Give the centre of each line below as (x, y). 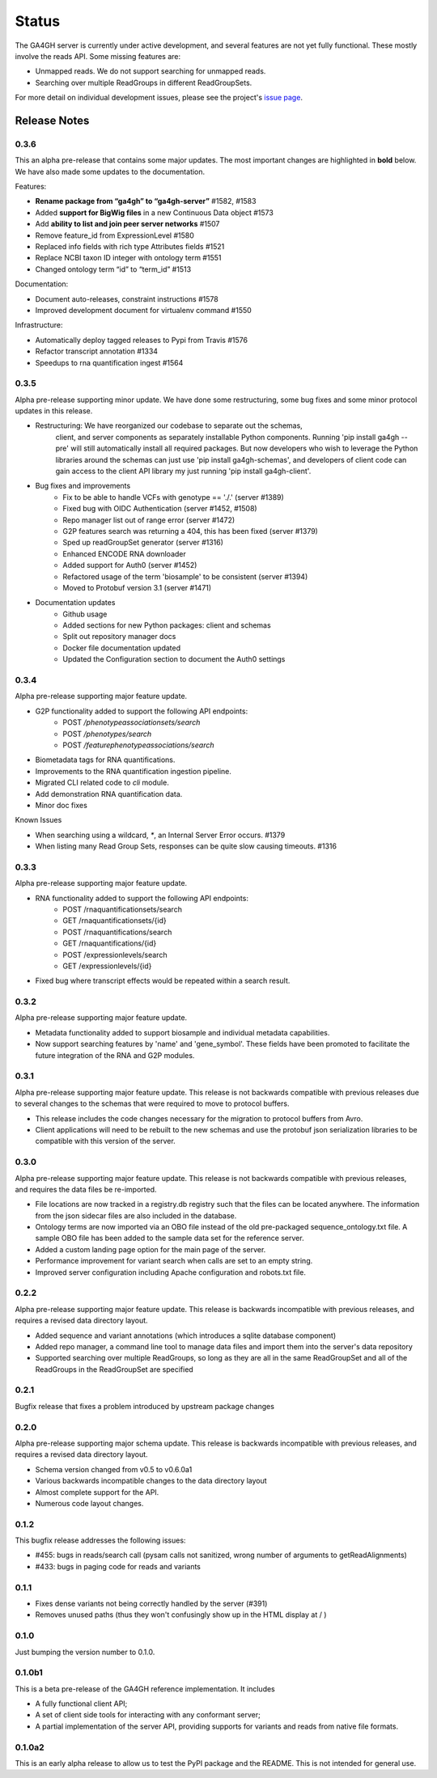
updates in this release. (54, 411)
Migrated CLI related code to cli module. (102, 783)
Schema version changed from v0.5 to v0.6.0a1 (114, 1469)
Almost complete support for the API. (97, 1492)
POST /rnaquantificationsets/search (122, 909)
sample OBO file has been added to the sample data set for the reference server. (170, 1238)
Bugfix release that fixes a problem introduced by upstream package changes (145, 1406)
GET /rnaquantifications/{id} (110, 943)
